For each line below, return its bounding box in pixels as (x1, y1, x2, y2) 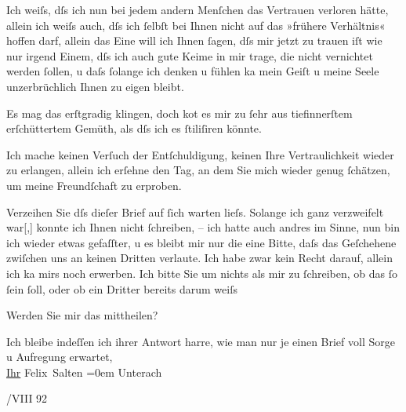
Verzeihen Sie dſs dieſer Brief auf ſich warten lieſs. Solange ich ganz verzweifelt (6, 203, 384, 220)
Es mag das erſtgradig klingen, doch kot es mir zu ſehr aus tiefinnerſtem (6, 104, 353, 121)
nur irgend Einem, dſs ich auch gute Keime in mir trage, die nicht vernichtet (6, 47, 373, 64)
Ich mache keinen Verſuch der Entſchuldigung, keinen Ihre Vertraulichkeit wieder (6, 146, 394, 162)
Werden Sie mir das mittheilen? (6, 307, 158, 323)
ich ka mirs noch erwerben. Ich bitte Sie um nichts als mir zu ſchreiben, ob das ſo (6, 264, 398, 281)
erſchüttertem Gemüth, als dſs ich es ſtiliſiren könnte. (6, 120, 262, 137)
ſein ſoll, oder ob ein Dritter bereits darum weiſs (6, 280, 237, 297)
